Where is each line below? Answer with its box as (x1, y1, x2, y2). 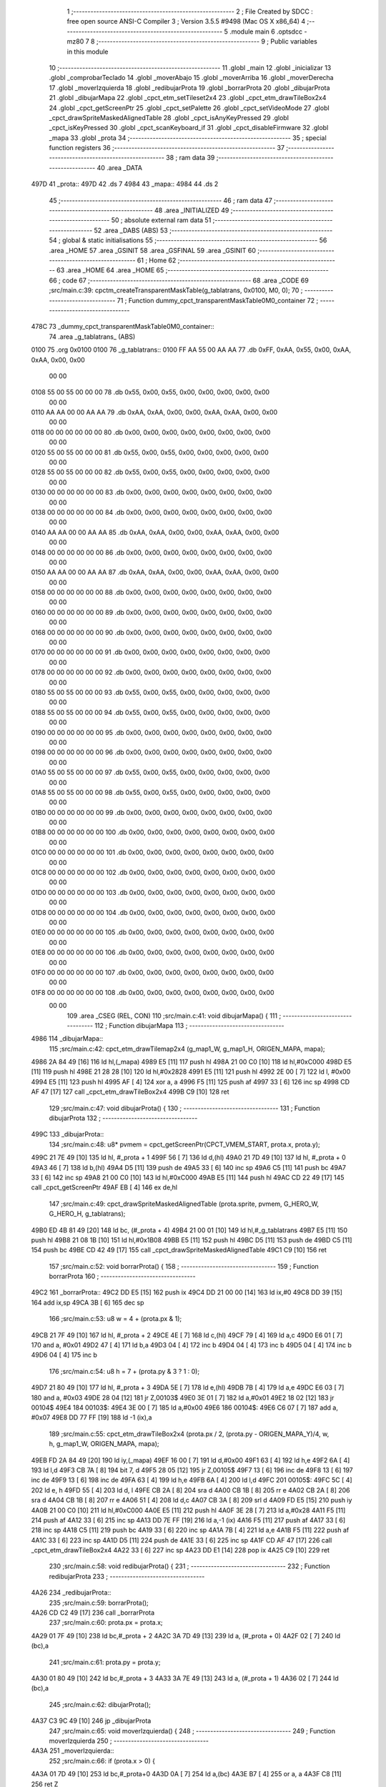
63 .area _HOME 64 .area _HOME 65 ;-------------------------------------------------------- (56, 266, 329, 274)
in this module (66, 47, 109, 56)
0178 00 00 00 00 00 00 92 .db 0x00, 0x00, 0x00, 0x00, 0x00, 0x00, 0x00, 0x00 (31, 668, 272, 677)
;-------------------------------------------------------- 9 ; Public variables (96, 37, 317, 46)
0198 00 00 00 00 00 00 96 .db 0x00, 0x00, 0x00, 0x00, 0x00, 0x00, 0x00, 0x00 (31, 748, 272, 757)
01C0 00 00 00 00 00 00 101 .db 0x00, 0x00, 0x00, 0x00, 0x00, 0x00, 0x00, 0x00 (31, 848, 274, 857)
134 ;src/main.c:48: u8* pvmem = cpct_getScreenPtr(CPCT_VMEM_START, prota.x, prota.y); (49, 1140, 321, 1149)
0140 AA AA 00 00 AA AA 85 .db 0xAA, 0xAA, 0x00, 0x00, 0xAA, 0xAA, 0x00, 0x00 (31, 528, 279, 536)
